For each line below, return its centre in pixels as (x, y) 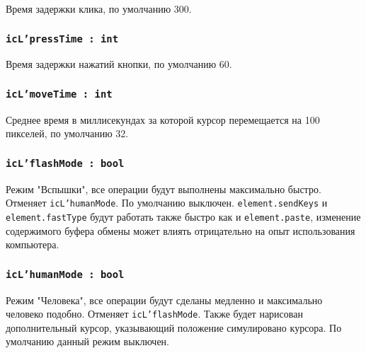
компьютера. (33, 244)
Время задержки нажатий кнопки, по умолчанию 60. (119, 64)
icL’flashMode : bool (65, 163)
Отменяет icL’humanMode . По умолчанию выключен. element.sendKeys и (167, 203)
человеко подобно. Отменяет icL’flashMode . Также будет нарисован (154, 314)
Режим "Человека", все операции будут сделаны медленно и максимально (164, 300)
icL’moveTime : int (59, 94)
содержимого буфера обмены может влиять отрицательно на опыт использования (181, 230)
